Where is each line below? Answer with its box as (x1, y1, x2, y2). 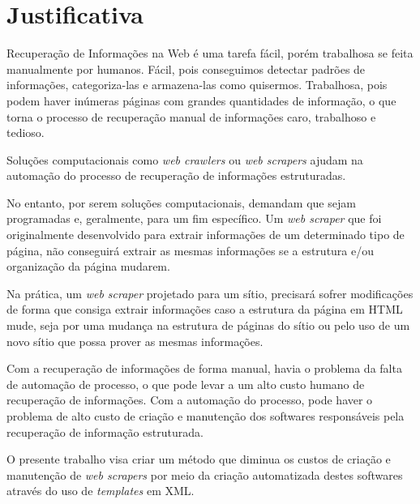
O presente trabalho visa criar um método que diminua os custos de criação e (6, 451, 391, 468)
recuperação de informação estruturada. (6, 423, 204, 440)
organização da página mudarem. (6, 258, 170, 275)
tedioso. (6, 124, 45, 141)
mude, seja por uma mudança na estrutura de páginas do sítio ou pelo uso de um (6, 317, 410, 334)
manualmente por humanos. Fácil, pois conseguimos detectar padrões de (6, 60, 366, 77)
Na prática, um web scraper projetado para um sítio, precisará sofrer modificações (6, 284, 414, 301)
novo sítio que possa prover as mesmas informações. (6, 332, 264, 349)
